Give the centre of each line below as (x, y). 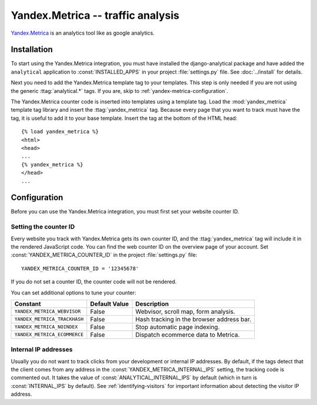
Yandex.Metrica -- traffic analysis (95, 15)
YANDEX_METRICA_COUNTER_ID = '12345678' (80, 268)
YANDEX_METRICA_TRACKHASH (49, 319)
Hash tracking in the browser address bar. (193, 319)
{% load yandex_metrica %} (60, 132)
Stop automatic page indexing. (178, 327)
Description (152, 304)
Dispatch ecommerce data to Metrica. (188, 334)
